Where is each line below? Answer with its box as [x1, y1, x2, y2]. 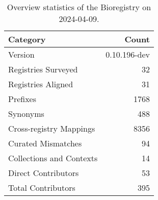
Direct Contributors [8, 167, 79, 179]
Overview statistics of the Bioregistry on [7, 1, 151, 13]
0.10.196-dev [106, 48, 150, 60]
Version [8, 48, 35, 60]
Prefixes [8, 93, 37, 105]
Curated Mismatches [8, 137, 82, 149]
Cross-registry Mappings [8, 122, 95, 134]
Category [8, 33, 46, 45]
